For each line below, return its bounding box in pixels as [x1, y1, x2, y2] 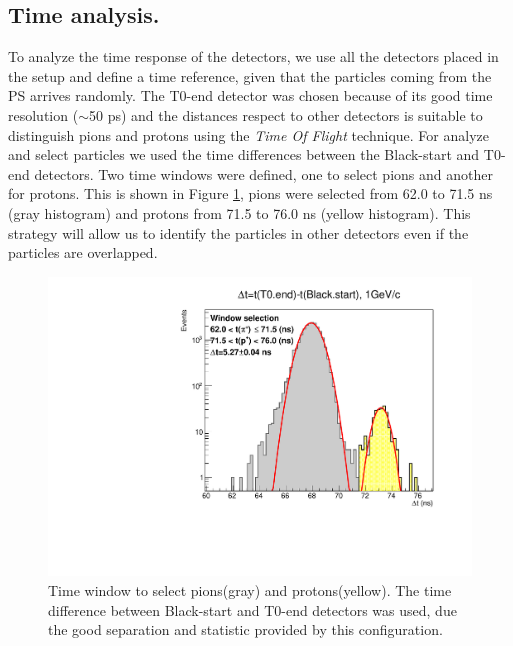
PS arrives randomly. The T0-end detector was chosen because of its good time [8, 85, 493, 106]
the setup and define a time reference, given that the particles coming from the [8, 65, 492, 86]
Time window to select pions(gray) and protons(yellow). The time [48, 579, 452, 600]
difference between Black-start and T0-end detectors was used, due [48, 599, 457, 620]
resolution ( [8, 104, 79, 125]
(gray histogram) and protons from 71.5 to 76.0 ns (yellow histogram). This [8, 202, 471, 223]
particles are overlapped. [8, 242, 158, 263]
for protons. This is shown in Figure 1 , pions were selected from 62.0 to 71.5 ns [8, 183, 493, 204]
